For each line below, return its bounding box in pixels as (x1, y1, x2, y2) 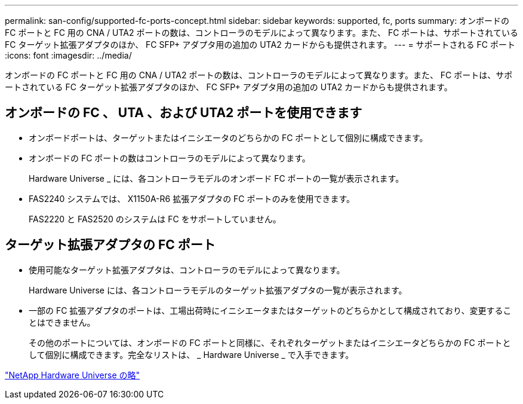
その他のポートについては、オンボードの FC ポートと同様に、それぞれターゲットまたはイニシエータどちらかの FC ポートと (29, 337, 511, 348)
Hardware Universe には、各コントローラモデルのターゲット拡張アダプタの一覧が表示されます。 (29, 284, 407, 295)
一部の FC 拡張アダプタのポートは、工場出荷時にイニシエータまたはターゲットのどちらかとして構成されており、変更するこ (29, 305, 512, 316)
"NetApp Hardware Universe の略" (5, 369, 140, 380)
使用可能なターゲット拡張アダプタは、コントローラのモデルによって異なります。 (29, 264, 345, 275)
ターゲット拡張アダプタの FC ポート (5, 237, 216, 253)
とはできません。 (29, 317, 96, 328)
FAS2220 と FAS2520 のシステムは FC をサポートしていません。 (29, 213, 281, 224)
